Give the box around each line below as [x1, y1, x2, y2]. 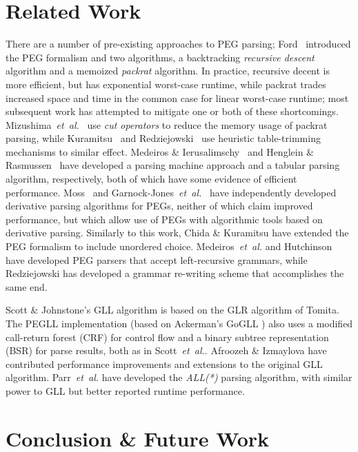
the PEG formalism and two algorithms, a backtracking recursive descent [6, 50, 315, 64]
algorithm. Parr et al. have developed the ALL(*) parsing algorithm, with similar [6, 370, 352, 384]
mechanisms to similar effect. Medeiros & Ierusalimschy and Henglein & [6, 144, 314, 158]
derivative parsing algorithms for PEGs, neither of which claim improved [6, 198, 313, 213]
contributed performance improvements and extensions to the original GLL [6, 356, 323, 371]
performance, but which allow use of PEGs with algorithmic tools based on [6, 212, 323, 226]
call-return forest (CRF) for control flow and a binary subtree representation [6, 329, 329, 344]
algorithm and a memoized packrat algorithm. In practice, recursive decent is [6, 63, 330, 78]
